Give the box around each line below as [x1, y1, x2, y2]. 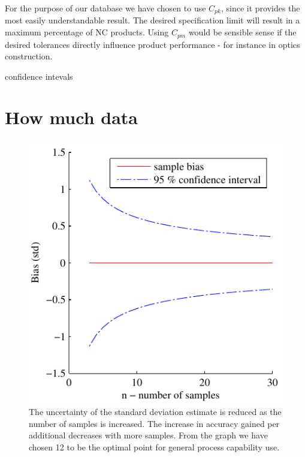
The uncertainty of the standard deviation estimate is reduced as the [29, 405, 282, 418]
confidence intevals [5, 70, 73, 82]
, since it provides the [221, 2, 300, 14]
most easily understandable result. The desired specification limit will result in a [5, 14, 300, 26]
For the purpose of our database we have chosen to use [5, 2, 206, 14]
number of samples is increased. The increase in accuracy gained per [29, 417, 280, 429]
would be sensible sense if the [188, 26, 297, 38]
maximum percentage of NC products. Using [5, 26, 169, 38]
